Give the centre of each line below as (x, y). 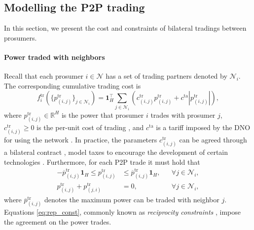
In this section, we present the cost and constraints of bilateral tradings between (125, 28)
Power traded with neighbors (54, 57)
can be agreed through (213, 139)
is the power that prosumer (103, 115)
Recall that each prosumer (44, 76)
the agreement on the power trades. (58, 221)
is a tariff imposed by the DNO (203, 127)
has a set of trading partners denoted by (166, 76)
